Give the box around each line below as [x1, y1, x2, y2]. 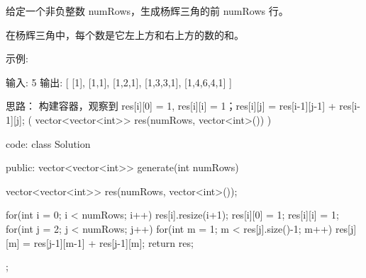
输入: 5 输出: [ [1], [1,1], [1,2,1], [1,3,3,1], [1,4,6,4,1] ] [6, 74, 232, 89]
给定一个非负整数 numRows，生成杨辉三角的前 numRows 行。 [6, 4, 289, 18]
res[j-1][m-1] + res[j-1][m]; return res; [33, 235, 194, 250]
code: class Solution [6, 136, 91, 151]
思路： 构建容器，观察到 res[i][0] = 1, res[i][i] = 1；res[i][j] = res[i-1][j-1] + [6, 98, 336, 113]
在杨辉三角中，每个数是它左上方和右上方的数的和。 [6, 27, 244, 42]
